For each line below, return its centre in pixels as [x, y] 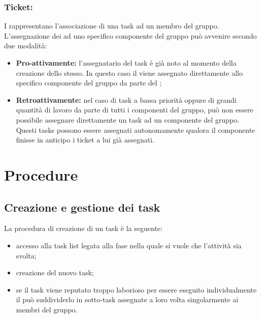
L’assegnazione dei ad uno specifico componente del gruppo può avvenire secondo [130, 35]
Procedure [41, 174]
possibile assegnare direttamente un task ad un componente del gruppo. [127, 119]
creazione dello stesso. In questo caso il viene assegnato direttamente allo [129, 73]
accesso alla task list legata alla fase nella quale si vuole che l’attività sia [129, 245]
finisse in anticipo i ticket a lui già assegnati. [85, 140]
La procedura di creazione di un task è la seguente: [83, 228]
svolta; [26, 255]
